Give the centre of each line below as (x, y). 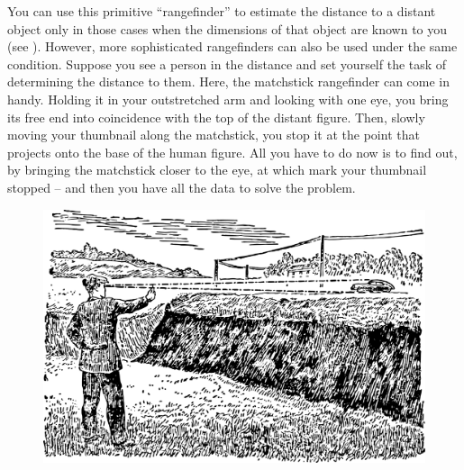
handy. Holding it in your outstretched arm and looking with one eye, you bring (228, 99)
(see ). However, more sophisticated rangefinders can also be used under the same (232, 46)
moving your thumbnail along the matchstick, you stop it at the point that (214, 135)
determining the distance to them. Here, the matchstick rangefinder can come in (229, 81)
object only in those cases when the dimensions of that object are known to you (227, 28)
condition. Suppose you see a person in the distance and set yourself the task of (227, 63)
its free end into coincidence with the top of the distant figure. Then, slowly (216, 117)
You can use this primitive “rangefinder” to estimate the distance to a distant (222, 11)
